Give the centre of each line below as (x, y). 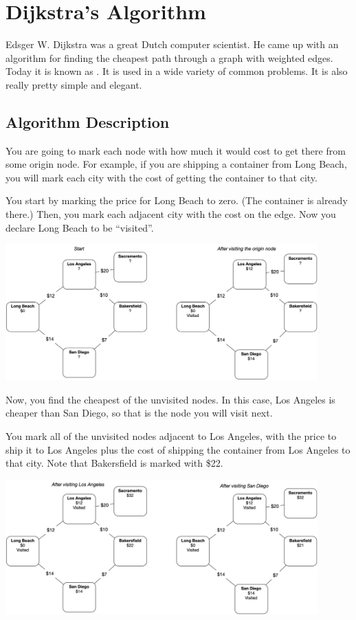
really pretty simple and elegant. (74, 84)
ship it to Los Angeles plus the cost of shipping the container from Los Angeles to (178, 449)
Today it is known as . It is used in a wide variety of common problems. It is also (177, 71)
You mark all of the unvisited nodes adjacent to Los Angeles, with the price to (171, 436)
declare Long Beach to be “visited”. (80, 227)
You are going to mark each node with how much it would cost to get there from (176, 150)
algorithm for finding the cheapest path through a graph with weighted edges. (169, 57)
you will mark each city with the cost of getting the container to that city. (162, 177)
